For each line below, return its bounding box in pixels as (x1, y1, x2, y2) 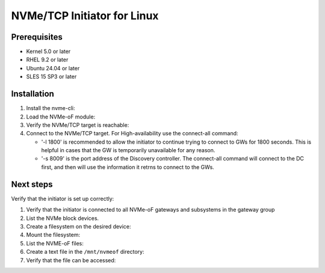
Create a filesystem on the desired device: (26, 222, 132, 230)
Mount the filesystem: (26, 232, 81, 239)
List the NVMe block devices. (26, 214, 99, 222)
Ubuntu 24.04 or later (26, 64, 80, 72)
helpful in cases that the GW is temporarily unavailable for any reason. (41, 147, 215, 154)
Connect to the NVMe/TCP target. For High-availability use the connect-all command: (26, 130, 238, 137)
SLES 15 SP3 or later (26, 73, 77, 81)
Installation (11, 89, 54, 99)
